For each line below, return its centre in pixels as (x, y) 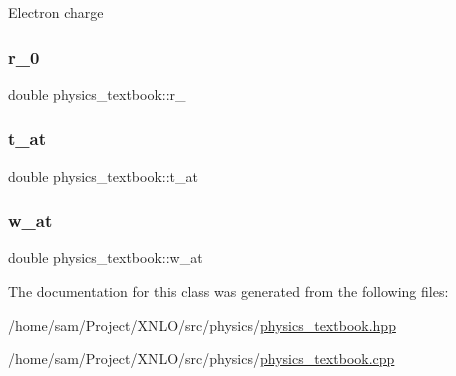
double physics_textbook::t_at (103, 175)
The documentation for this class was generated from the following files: (228, 291)
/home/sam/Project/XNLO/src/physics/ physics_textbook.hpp (202, 324)
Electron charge (56, 12)
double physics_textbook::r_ (97, 93)
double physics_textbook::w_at (105, 257)
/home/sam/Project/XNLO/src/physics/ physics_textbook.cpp (201, 358)
